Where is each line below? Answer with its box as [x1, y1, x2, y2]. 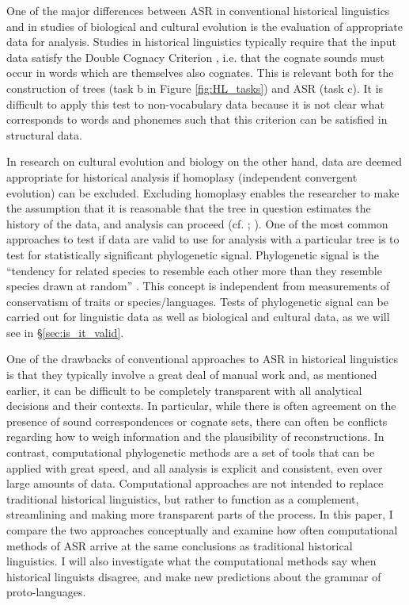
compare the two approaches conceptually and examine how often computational [6, 522, 398, 538]
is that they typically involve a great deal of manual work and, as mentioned [6, 366, 377, 383]
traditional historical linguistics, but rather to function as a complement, [6, 490, 359, 507]
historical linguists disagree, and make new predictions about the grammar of [6, 568, 381, 584]
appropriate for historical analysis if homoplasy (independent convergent [6, 168, 358, 185]
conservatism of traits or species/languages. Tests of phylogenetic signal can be [6, 293, 388, 309]
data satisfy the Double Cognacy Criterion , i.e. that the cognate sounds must [6, 48, 384, 65]
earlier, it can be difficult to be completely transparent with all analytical [6, 381, 362, 398]
